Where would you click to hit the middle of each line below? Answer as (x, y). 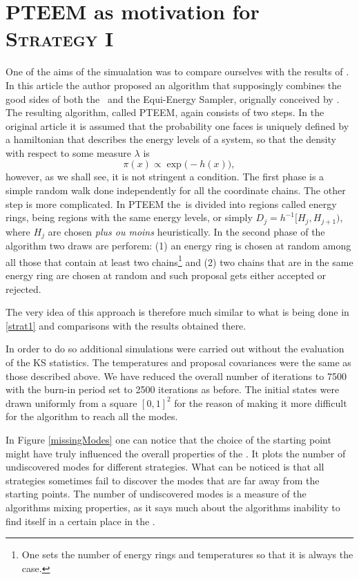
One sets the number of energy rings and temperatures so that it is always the (187, 554)
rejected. (23, 288)
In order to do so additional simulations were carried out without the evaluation (175, 349)
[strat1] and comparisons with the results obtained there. (126, 325)
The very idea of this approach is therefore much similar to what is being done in (177, 312)
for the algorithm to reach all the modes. (92, 416)
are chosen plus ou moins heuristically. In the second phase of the (186, 231)
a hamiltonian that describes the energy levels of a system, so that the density (171, 139)
